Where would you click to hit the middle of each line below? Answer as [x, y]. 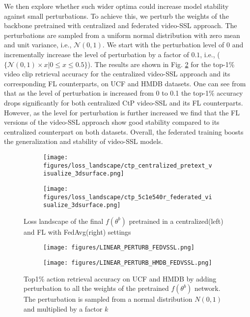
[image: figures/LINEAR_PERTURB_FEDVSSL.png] [119, 248]
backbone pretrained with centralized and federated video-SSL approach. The [121, 25]
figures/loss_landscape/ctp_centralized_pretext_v [128, 165]
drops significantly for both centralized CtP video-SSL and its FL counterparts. [124, 102]
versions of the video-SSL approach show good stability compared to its [112, 122]
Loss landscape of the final [64, 221]
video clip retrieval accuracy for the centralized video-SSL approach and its [117, 74]
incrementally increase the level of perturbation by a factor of [97, 54]
